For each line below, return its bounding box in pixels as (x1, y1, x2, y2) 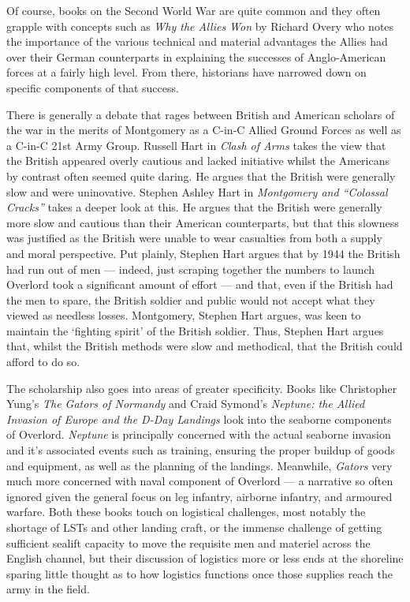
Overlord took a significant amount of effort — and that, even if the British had (6, 276, 393, 293)
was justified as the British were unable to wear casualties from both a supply (6, 230, 382, 246)
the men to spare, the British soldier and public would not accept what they (6, 291, 375, 308)
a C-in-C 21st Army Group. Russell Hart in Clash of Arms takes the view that (6, 136, 386, 153)
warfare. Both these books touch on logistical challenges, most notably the (6, 503, 366, 520)
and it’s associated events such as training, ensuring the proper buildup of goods (6, 442, 395, 458)
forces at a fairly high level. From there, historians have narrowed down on (6, 64, 367, 80)
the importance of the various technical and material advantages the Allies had (6, 33, 388, 50)
